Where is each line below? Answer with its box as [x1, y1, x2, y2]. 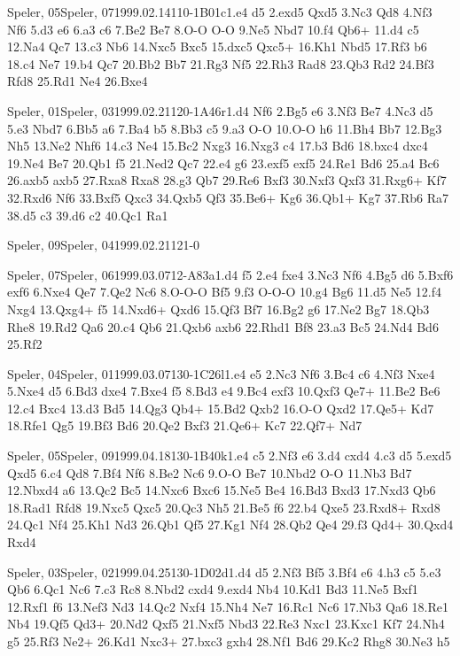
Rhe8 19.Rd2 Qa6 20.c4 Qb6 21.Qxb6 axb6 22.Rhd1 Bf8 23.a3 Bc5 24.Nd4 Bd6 [7, 317, 439, 336]
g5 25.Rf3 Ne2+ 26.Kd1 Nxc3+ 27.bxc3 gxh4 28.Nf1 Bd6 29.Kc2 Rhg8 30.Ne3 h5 [7, 632, 450, 650]
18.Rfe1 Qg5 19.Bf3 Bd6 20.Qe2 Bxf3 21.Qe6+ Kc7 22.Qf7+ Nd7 [7, 416, 363, 435]
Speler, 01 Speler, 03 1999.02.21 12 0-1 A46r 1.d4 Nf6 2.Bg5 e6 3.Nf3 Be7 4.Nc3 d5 [7, 101, 433, 120]
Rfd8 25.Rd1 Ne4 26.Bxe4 [7, 72, 148, 90]
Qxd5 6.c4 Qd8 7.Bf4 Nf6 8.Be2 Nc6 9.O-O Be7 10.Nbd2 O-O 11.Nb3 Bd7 [7, 463, 412, 482]
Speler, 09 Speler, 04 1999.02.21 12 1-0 [7, 235, 200, 254]
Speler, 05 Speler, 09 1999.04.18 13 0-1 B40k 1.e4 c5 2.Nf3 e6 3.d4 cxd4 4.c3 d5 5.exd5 [7, 446, 452, 465]
